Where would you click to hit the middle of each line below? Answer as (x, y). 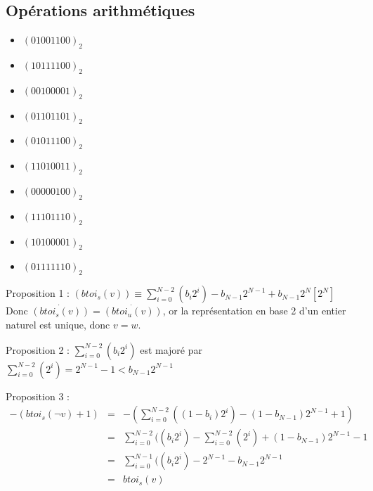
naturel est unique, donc (58, 324)
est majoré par (171, 349)
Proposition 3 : (38, 396)
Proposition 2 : (38, 349)
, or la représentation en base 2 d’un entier (254, 311)
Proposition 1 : (38, 293)
